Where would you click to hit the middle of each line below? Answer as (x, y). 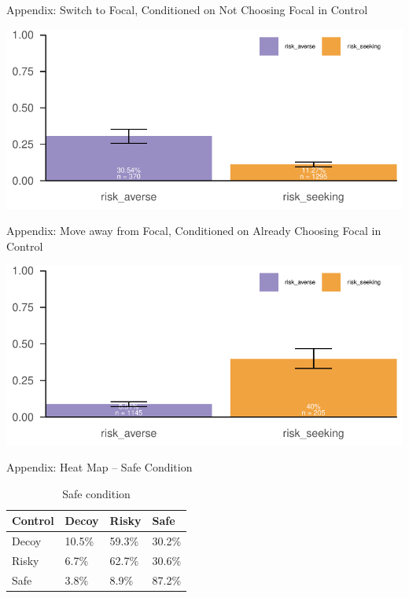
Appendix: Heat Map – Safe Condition (99, 467)
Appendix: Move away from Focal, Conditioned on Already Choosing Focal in (194, 231)
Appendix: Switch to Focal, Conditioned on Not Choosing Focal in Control (187, 9)
